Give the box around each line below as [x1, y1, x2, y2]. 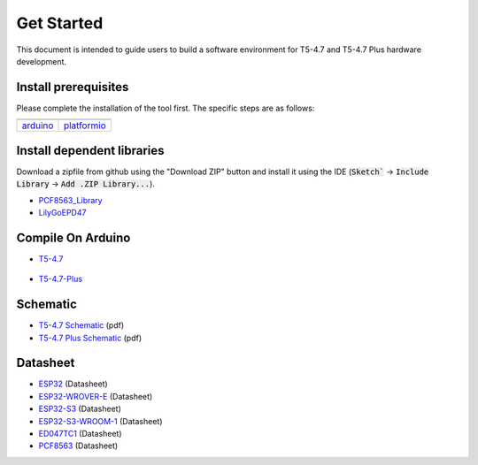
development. [16, 56, 66, 66]
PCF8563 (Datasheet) [38, 440, 119, 451]
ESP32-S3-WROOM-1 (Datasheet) [38, 415, 163, 426]
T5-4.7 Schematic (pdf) [38, 320, 125, 331]
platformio [63, 119, 106, 132]
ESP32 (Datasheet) [38, 378, 108, 389]
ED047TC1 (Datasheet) [38, 428, 123, 438]
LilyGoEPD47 [38, 207, 87, 217]
